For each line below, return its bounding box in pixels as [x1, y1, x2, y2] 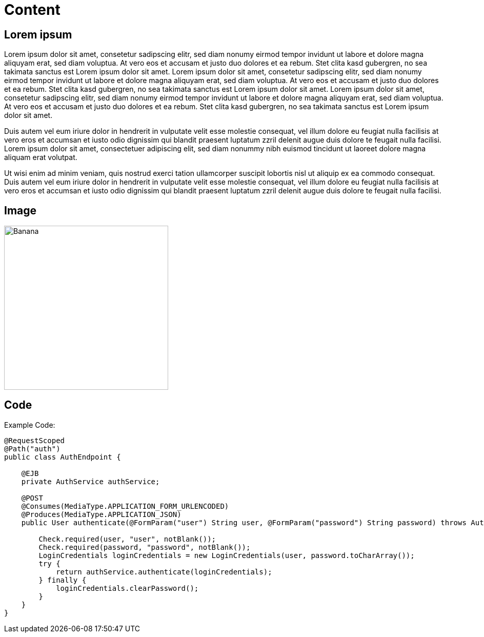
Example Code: [4, 420, 55, 429]
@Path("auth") [4, 444, 60, 453]
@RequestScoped [4, 436, 65, 445]
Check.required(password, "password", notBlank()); [38, 543, 251, 551]
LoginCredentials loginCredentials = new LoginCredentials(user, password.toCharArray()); [38, 551, 415, 560]
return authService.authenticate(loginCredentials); [56, 567, 272, 576]
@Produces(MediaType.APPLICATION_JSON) [21, 510, 181, 519]
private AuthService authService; [21, 477, 160, 486]
